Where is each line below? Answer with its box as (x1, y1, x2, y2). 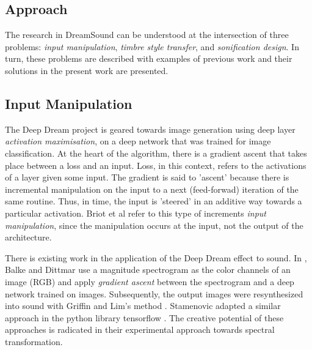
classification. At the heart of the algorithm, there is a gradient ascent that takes (5, 146, 307, 159)
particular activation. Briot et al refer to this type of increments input (5, 206, 266, 219)
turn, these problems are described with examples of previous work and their (5, 52, 292, 65)
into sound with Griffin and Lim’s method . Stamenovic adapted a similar (5, 299, 281, 312)
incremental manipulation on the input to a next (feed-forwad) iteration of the (5, 182, 299, 195)
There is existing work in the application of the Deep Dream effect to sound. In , (5, 251, 307, 264)
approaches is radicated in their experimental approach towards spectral (5, 323, 275, 336)
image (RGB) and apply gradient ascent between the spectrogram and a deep (5, 275, 294, 288)
